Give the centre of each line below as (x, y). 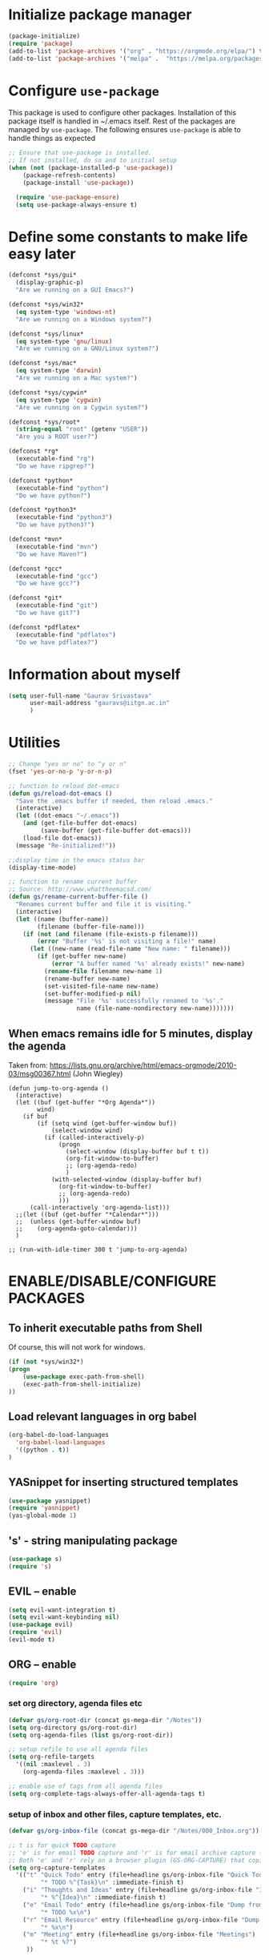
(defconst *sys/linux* (46, 334)
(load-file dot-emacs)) (62, 838)
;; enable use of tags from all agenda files (85, 1786)
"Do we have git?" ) (48, 613)
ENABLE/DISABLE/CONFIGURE (112, 1281)
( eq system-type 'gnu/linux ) (64, 341)
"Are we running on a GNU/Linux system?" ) (87, 349)
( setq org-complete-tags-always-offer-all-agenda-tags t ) (107, 1793)
